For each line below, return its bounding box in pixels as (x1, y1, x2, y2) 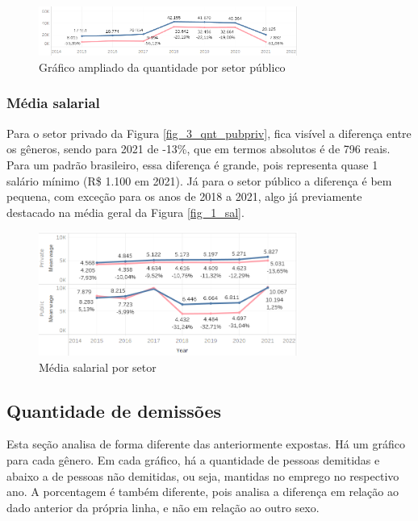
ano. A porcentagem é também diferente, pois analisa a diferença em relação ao (6, 483, 399, 500)
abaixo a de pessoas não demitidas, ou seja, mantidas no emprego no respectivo (6, 467, 399, 484)
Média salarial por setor (39, 358, 157, 375)
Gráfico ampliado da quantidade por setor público (39, 58, 286, 75)
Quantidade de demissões (6, 398, 222, 423)
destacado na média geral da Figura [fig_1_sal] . (6, 203, 245, 220)
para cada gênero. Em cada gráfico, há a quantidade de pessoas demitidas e (6, 452, 380, 469)
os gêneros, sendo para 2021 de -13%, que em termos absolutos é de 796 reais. (6, 140, 391, 157)
